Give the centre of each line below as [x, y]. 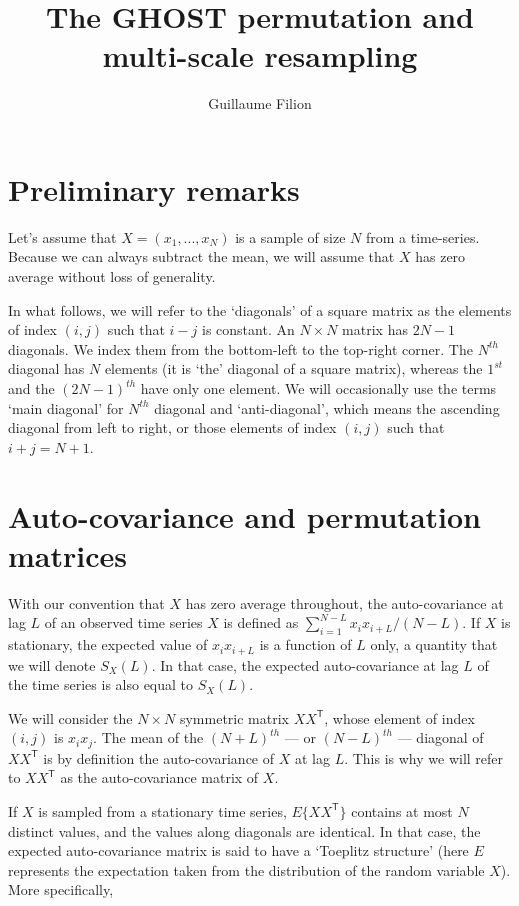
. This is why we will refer [424, 757]
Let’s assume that [62, 236]
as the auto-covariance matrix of [159, 777]
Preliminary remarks [154, 188]
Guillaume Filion [260, 103]
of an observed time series [123, 622]
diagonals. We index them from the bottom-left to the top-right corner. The [240, 348]
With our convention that [86, 602]
